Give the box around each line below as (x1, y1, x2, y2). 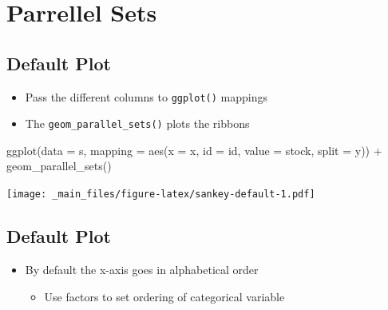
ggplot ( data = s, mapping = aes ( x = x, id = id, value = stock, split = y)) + (6, 141, 382, 158)
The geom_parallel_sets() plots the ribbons (25, 115, 250, 132)
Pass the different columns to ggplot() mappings (25, 88, 267, 105)
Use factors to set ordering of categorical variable (44, 288, 285, 304)
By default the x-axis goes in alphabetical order (25, 260, 259, 277)
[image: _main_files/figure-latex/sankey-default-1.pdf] (6, 189, 315, 201)
